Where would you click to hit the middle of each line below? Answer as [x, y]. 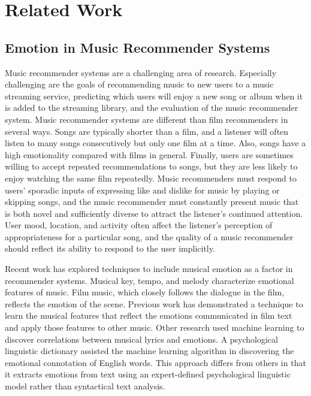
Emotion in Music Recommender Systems [138, 47]
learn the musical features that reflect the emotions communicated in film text [149, 315]
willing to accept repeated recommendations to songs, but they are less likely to [151, 166]
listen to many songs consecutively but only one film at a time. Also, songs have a [155, 143]
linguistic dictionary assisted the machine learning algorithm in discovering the [150, 351]
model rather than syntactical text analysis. [85, 386]
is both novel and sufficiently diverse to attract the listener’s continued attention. [154, 213]
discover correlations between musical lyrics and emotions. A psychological [141, 339]
